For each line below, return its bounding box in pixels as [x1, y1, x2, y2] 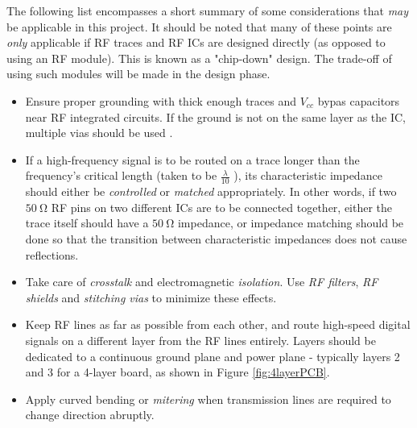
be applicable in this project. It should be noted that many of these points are [6, 18, 392, 35]
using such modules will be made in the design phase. [6, 65, 270, 82]
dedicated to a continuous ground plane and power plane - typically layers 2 [25, 347, 400, 364]
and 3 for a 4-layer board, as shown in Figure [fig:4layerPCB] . [25, 364, 330, 380]
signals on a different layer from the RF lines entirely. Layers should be [25, 331, 376, 348]
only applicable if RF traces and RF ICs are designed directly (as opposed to [6, 34, 386, 51]
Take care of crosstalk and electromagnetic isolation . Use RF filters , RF [25, 273, 378, 290]
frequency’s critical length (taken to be [25, 167, 217, 184]
